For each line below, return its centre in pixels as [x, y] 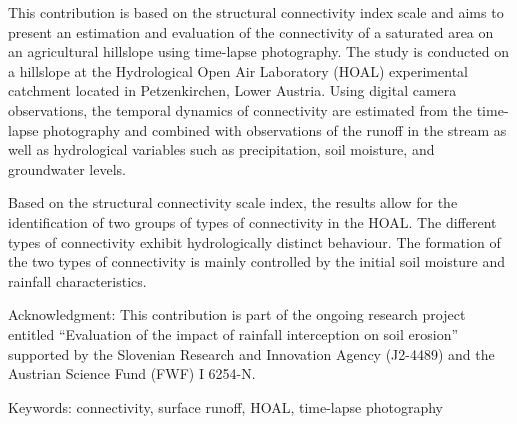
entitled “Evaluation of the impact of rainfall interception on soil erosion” [233, 333]
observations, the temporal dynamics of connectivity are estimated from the [240, 109]
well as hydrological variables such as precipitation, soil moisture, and [221, 149]
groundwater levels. [67, 168]
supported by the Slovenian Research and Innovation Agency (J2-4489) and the [251, 353]
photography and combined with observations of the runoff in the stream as [275, 129]
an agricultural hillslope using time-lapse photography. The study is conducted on [259, 51]
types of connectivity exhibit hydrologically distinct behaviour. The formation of [254, 241]
